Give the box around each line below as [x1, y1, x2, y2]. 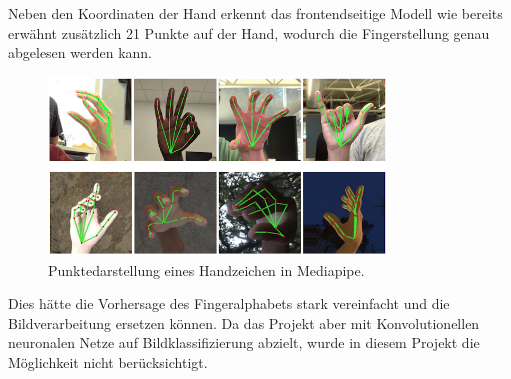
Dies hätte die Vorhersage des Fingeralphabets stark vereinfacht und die [8, 293, 450, 314]
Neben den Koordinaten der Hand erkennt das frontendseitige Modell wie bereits [8, 3, 503, 24]
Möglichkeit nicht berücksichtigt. [8, 352, 208, 373]
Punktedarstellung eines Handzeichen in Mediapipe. [48, 259, 365, 280]
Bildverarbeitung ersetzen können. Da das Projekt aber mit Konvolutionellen [8, 312, 480, 333]
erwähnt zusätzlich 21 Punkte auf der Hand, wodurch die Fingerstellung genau [8, 22, 490, 43]
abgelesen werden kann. [8, 42, 153, 63]
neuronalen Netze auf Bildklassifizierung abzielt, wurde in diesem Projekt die [8, 332, 480, 353]
